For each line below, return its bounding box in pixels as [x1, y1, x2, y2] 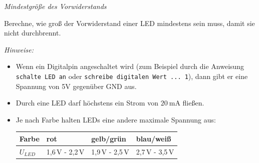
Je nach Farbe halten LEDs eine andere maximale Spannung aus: [16, 114, 216, 124]
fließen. [182, 97, 204, 108]
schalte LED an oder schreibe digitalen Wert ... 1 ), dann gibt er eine [16, 70, 248, 81]
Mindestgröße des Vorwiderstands [4, 1, 107, 11]
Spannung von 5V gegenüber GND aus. [16, 80, 137, 91]
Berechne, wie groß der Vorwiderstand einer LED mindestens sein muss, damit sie [4, 17, 255, 28]
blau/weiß [136, 133, 171, 143]
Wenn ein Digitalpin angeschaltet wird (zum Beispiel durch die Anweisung [16, 61, 244, 71]
